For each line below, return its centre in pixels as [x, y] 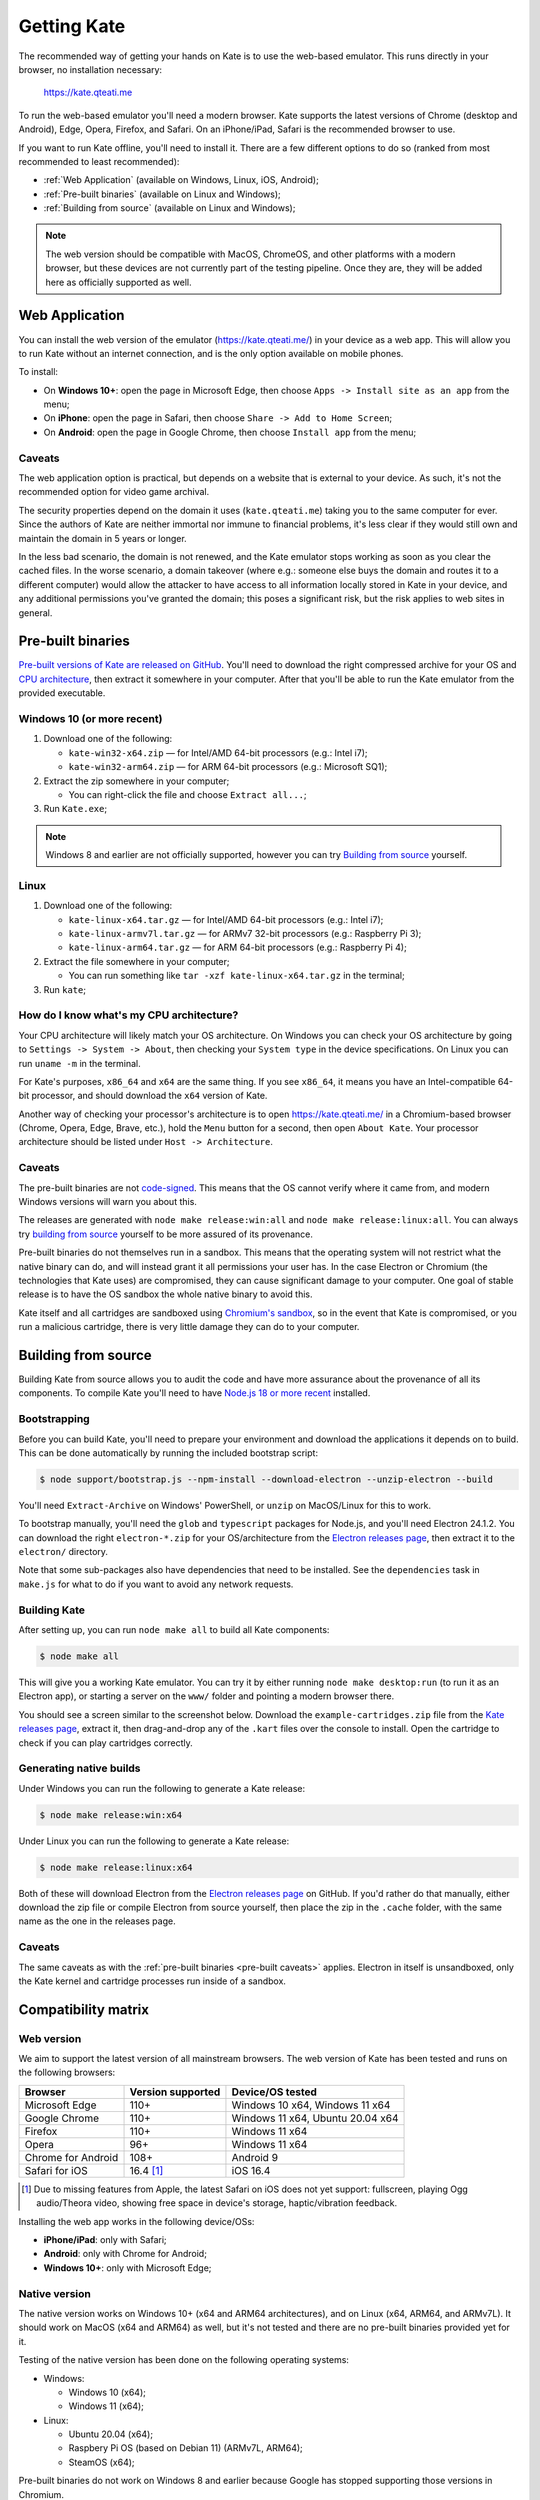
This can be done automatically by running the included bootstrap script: [168, 1452]
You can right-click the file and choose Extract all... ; [187, 794]
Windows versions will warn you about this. [107, 1201]
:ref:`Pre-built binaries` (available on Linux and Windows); [162, 194]
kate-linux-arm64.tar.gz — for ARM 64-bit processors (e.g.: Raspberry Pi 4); [237, 947]
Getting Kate [72, 26]
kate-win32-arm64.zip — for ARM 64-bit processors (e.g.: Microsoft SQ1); [228, 767]
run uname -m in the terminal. [80, 1063]
